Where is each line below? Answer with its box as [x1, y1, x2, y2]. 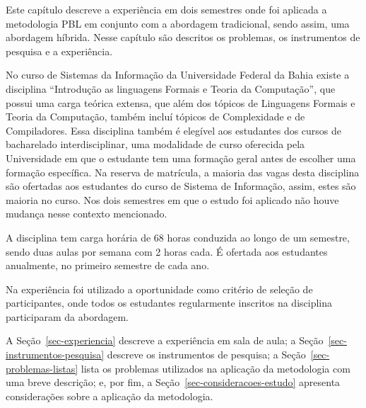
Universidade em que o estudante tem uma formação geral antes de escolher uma [6, 150, 356, 165]
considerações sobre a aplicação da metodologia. [6, 388, 213, 403]
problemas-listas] [6, 361, 78, 375]
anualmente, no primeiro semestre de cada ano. [6, 258, 210, 273]
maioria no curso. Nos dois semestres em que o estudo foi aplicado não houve [6, 192, 339, 207]
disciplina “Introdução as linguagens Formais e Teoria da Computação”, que [6, 81, 336, 96]
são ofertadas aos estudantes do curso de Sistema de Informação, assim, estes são [6, 178, 356, 193]
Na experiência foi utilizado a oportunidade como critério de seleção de [6, 281, 313, 296]
